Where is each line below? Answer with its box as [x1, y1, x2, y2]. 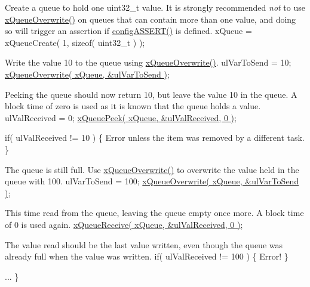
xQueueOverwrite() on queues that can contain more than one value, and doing [5, 13, 296, 25]
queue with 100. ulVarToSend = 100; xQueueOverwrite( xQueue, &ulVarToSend [5, 175, 299, 187]
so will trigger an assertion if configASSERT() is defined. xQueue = [5, 24, 252, 37]
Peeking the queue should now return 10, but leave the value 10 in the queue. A [5, 88, 297, 100]
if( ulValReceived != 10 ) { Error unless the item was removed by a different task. [5, 131, 305, 144]
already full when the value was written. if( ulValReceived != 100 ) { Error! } [5, 250, 288, 263]
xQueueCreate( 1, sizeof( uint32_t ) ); [5, 36, 145, 48]
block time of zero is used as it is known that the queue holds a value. [5, 100, 261, 112]
